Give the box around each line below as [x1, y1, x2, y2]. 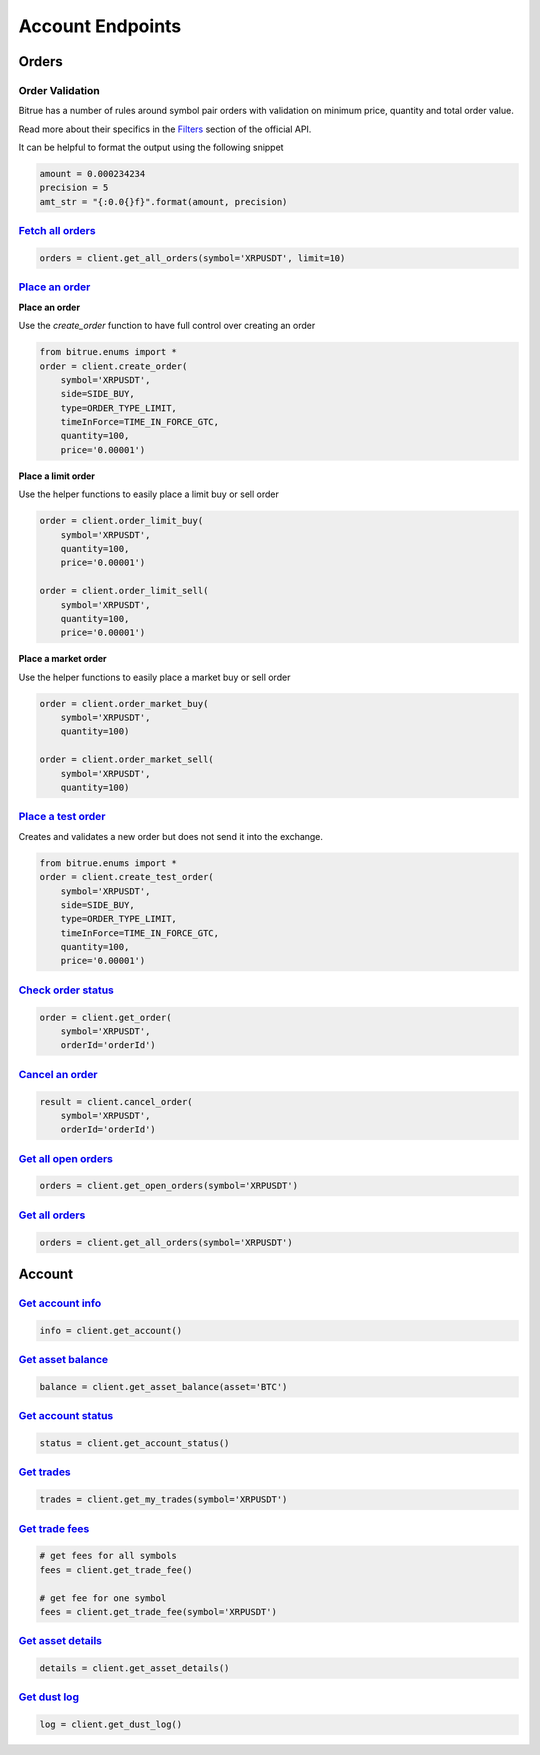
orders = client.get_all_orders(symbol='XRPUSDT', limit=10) [39, 253, 346, 264]
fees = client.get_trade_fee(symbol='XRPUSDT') [39, 1606, 277, 1617]
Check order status [18, 983, 114, 997]
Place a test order [18, 810, 106, 824]
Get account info [18, 1296, 102, 1310]
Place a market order [18, 653, 107, 665]
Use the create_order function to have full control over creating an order [18, 320, 316, 332]
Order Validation [18, 83, 100, 97]
